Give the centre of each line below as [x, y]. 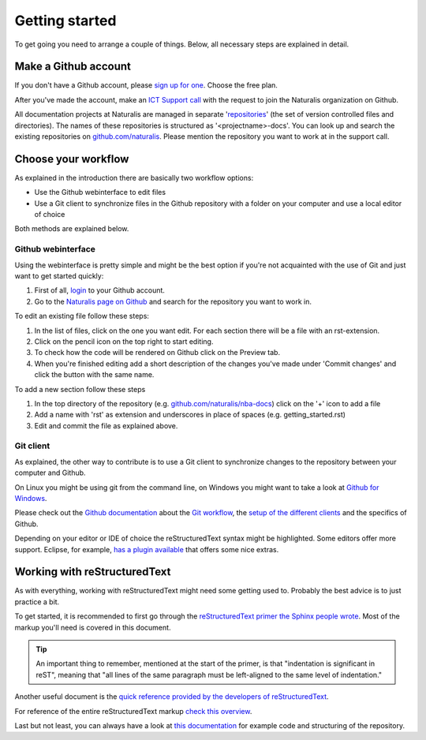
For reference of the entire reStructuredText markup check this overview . [133, 711]
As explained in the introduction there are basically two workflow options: [134, 178]
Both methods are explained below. [72, 229]
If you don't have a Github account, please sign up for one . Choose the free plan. [146, 85]
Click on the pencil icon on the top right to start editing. [124, 341]
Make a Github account [73, 67]
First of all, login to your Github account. [100, 290]
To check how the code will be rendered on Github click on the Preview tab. [157, 353]
